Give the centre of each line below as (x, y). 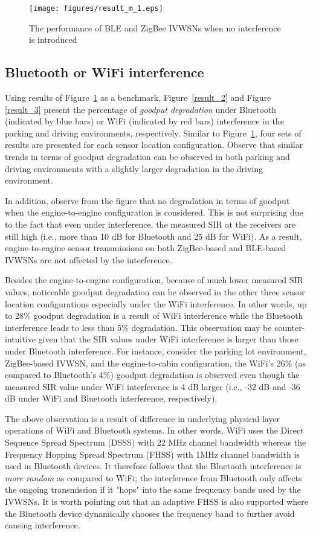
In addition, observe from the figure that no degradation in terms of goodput (147, 200)
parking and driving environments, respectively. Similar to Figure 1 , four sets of (153, 133)
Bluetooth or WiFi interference (105, 72)
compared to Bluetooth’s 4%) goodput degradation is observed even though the (152, 375)
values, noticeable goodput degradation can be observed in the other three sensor (155, 291)
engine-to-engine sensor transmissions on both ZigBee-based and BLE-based (146, 248)
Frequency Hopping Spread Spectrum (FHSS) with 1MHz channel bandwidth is (152, 454)
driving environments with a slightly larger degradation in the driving (134, 168)
